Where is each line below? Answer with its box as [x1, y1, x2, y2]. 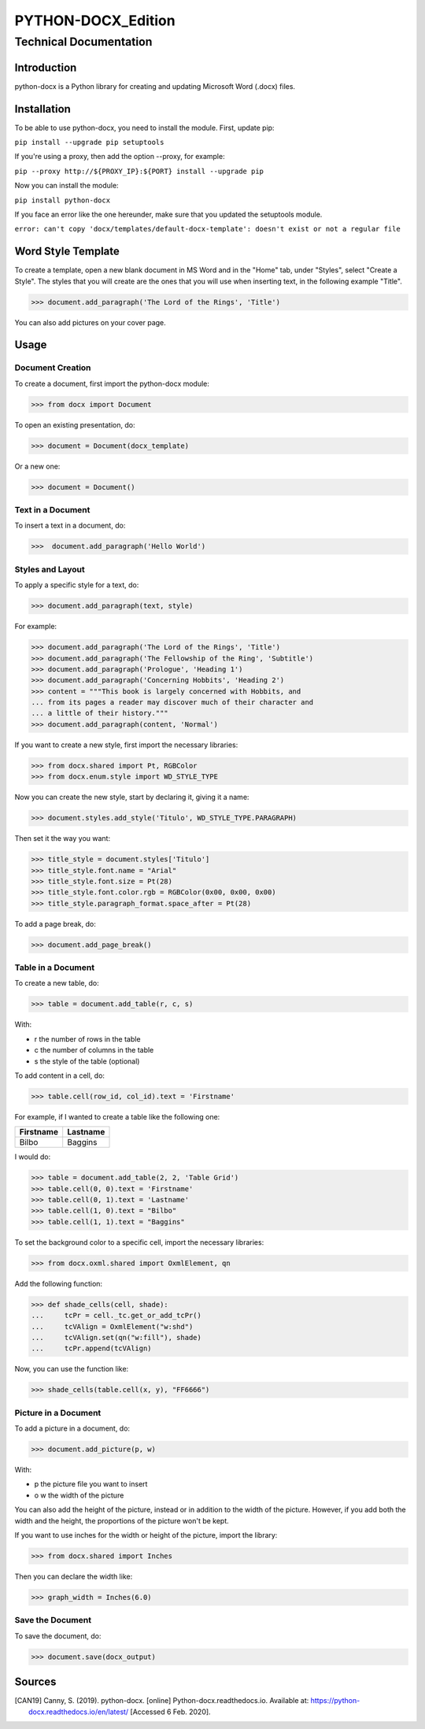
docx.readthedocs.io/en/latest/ [28, 1707, 129, 1716]
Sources [14, 1675, 57, 1689]
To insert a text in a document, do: [14, 520, 126, 531]
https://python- [310, 1696, 360, 1705]
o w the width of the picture [34, 1490, 124, 1500]
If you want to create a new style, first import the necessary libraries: [14, 740, 238, 750]
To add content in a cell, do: [14, 1071, 105, 1080]
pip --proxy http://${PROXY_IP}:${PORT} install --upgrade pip [14, 166, 264, 176]
